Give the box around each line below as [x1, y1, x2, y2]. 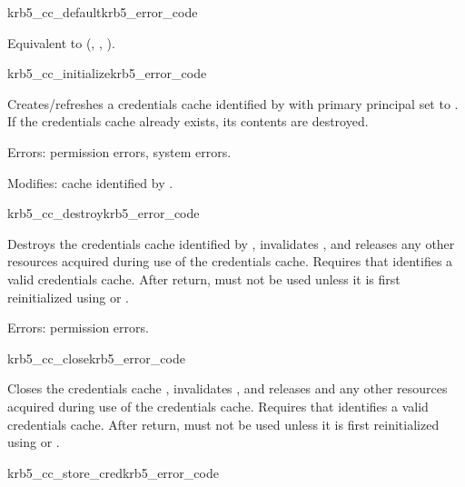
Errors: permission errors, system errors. [7, 142, 232, 161]
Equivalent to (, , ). [7, 33, 115, 52]
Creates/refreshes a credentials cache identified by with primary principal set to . [7, 94, 459, 113]
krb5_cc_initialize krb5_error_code [7, 64, 207, 83]
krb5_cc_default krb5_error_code [7, 3, 198, 21]
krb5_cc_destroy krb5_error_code [7, 204, 200, 223]
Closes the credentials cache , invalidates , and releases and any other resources [7, 379, 448, 398]
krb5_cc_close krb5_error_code [7, 348, 185, 367]
